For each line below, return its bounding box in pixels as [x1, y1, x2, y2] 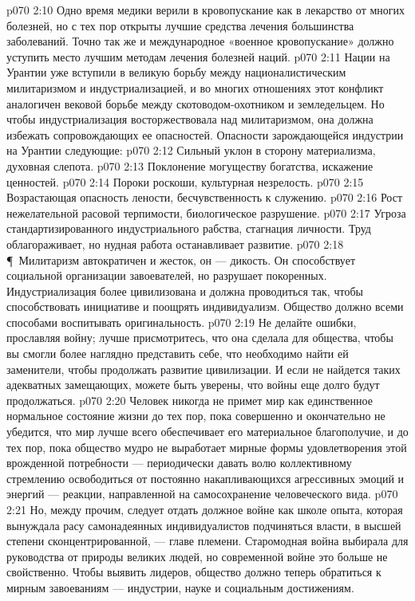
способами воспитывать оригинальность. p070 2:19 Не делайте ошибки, [6, 313, 357, 330]
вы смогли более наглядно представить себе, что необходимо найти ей [6, 345, 349, 362]
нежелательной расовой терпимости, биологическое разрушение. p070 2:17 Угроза [6, 204, 406, 221]
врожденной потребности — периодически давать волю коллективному [6, 454, 352, 471]
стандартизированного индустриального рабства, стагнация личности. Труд [6, 220, 371, 237]
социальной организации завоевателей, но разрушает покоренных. [6, 267, 327, 284]
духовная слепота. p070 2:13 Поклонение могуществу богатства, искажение [6, 157, 373, 174]
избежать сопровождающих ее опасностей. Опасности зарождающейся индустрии [6, 126, 404, 143]
